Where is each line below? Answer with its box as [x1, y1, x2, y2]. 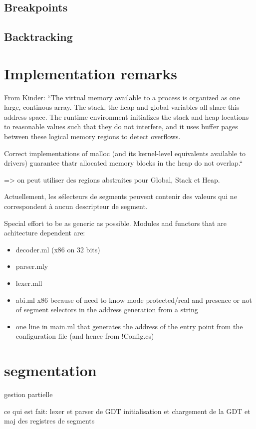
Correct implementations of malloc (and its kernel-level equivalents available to [4, 148, 246, 158]
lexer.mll [15, 278, 42, 288]
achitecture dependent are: [4, 227, 85, 238]
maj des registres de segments [4, 416, 95, 426]
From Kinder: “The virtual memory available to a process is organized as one [4, 92, 240, 102]
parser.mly [15, 261, 48, 271]
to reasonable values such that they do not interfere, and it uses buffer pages [4, 121, 238, 132]
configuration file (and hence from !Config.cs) [15, 331, 154, 341]
